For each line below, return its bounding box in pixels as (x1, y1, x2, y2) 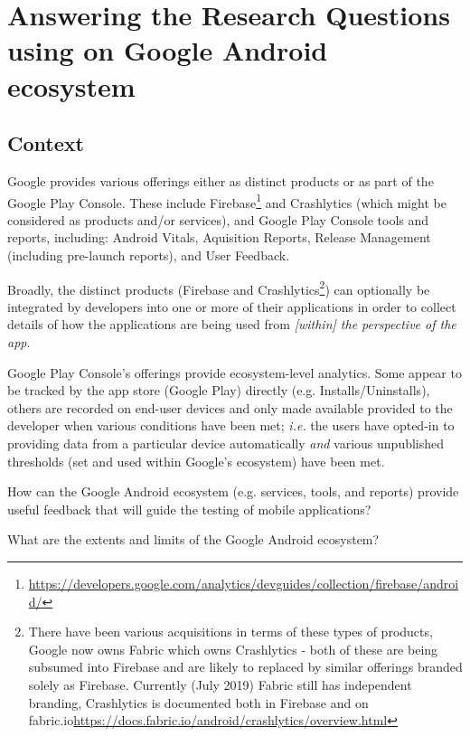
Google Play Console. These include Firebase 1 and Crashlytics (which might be (7, 190, 446, 212)
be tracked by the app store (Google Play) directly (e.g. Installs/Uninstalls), (7, 381, 430, 400)
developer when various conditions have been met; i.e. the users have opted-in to (7, 416, 455, 435)
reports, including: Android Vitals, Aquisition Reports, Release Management (7, 228, 431, 247)
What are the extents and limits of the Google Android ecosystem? (7, 530, 380, 549)
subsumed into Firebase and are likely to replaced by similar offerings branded (28, 657, 463, 676)
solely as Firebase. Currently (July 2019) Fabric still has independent (28, 675, 412, 694)
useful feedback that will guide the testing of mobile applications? (7, 499, 371, 518)
